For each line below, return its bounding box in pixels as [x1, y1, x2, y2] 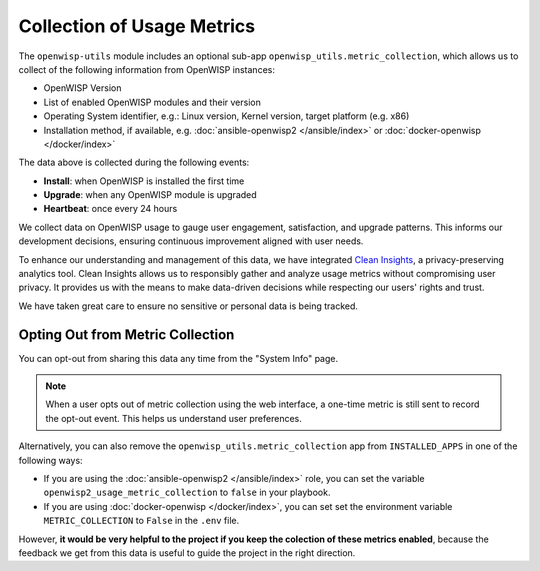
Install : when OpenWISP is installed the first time [43, 175, 245, 187]
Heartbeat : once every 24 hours [43, 203, 178, 215]
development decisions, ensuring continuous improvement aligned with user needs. [18, 235, 364, 247]
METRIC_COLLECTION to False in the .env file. [43, 515, 240, 527]
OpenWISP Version [43, 82, 122, 94]
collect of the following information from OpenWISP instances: [18, 63, 275, 75]
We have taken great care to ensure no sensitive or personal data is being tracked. [18, 300, 359, 312]
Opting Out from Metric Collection [18, 326, 235, 343]
